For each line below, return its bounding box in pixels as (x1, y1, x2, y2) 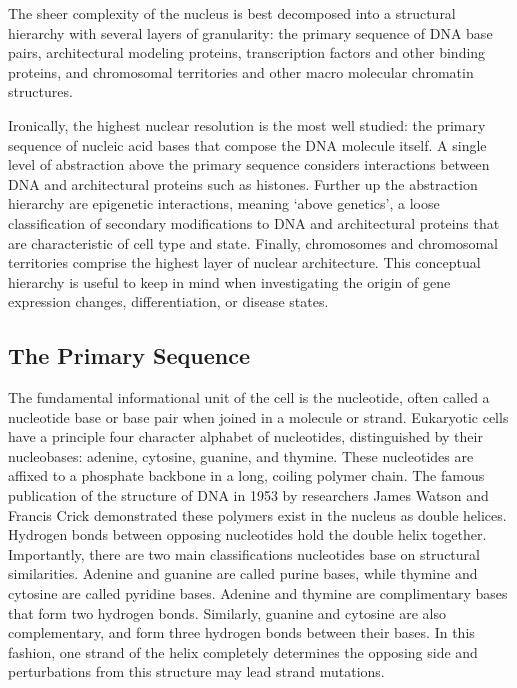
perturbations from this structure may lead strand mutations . (8, 661, 385, 682)
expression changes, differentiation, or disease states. (8, 291, 329, 312)
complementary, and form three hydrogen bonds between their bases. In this (8, 622, 475, 643)
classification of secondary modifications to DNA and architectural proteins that (8, 212, 500, 233)
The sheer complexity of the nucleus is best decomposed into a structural (8, 3, 456, 23)
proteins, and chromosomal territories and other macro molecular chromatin (8, 61, 474, 82)
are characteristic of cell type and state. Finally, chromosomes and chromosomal (8, 232, 498, 253)
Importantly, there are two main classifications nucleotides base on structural (8, 543, 480, 564)
